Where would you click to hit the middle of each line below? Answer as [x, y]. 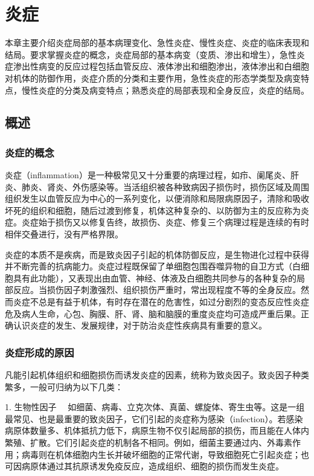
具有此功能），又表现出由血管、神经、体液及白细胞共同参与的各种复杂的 [155, 278]
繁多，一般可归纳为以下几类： [64, 386]
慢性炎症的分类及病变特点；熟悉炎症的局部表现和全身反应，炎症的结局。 [165, 90]
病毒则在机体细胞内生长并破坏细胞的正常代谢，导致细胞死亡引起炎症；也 [165, 454]
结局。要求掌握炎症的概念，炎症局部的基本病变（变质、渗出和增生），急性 [151, 54]
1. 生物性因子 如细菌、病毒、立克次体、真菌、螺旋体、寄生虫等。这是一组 [155, 407]
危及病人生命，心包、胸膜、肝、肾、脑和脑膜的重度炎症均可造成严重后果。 [153, 313]
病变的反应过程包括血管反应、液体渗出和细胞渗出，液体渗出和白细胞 [174, 66]
